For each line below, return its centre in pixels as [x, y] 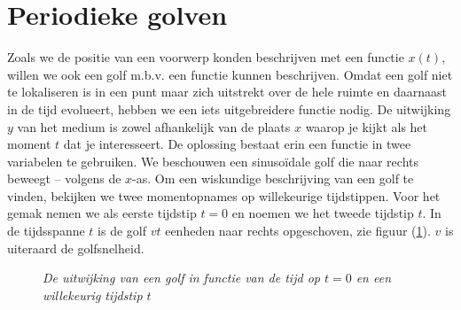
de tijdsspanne [46, 231]
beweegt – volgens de [64, 178]
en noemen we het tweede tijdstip [323, 213]
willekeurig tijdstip [93, 294]
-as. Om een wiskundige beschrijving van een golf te [273, 178]
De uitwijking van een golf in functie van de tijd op [181, 278]
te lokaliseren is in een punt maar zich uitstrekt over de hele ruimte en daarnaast [227, 92]
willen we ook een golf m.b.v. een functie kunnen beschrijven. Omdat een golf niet [230, 74]
